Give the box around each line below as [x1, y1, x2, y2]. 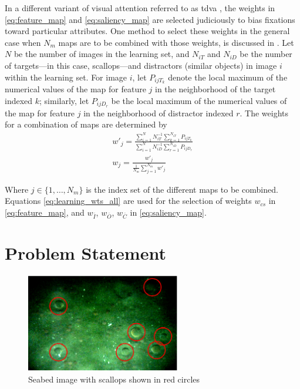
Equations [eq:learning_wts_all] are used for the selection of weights [5, 195, 252, 207]
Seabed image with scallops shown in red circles [28, 373, 200, 385]
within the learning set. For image [5, 71, 127, 83]
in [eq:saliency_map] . [130, 206, 207, 218]
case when [5, 36, 41, 48]
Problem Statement [5, 240, 166, 264]
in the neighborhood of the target [155, 83, 276, 95]
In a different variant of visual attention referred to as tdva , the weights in [5, 2, 275, 14]
